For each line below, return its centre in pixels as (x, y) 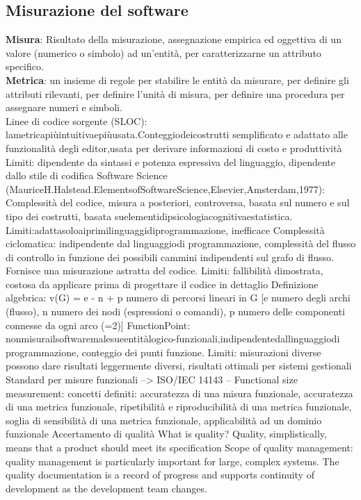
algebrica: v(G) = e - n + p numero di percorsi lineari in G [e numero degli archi (178, 298)
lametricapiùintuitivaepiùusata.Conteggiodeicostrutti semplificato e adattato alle (177, 134)
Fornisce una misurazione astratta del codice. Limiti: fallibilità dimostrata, (165, 270)
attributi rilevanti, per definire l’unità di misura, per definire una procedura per (175, 93)
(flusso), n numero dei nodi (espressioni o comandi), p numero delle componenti (175, 311)
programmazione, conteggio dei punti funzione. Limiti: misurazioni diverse (163, 352)
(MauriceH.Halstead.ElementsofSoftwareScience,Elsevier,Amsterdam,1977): (165, 189)
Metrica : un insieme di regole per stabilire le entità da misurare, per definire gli (177, 80)
